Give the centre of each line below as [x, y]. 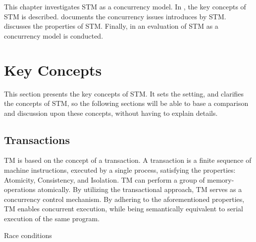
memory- [221, 179]
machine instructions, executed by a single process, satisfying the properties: [120, 170]
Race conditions [28, 235]
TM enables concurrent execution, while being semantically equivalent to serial [124, 209]
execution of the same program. [52, 218]
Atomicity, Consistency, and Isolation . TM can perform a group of [104, 179]
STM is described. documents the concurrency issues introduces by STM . [115, 16]
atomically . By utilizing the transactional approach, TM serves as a [140, 189]
